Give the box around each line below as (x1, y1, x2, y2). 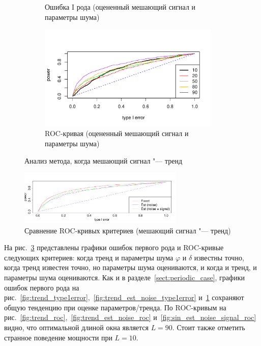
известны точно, (194, 252, 244, 262)
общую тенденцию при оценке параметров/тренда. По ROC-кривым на (4, 302, 226, 312)
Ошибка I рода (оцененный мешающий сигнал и (45, 2, 196, 12)
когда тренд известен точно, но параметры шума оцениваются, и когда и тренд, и (4, 262, 257, 273)
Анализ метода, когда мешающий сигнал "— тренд (24, 155, 183, 166)
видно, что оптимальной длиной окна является (4, 322, 149, 332)
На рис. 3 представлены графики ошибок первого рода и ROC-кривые (4, 242, 224, 253)
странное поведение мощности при (4, 332, 112, 342)
